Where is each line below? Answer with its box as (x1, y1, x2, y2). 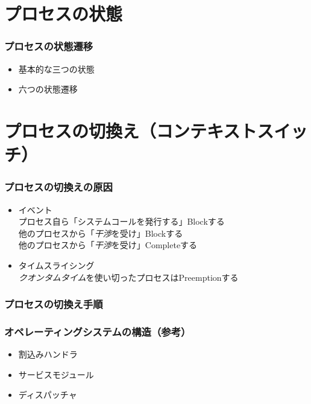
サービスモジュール (18, 368, 94, 380)
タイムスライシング (18, 258, 95, 271)
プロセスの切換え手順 (4, 297, 103, 312)
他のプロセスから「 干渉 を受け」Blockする (18, 226, 183, 239)
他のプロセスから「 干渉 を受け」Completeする (18, 239, 198, 251)
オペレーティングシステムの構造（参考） (4, 324, 191, 339)
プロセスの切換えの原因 (4, 179, 113, 194)
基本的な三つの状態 (18, 62, 95, 75)
